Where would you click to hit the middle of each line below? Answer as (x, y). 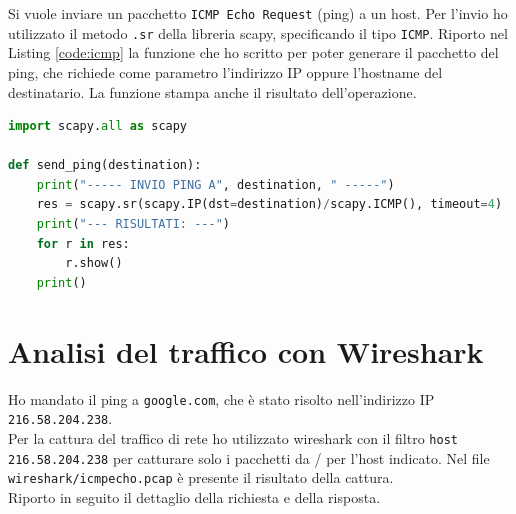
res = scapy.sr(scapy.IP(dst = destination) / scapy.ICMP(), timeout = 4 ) (269, 204)
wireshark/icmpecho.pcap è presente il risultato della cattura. (201, 477)
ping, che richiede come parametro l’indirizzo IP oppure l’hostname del (225, 71)
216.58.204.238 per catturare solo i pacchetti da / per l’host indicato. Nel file (249, 457)
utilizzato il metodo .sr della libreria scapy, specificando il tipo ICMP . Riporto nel (258, 32)
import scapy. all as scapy (98, 126)
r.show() (94, 263)
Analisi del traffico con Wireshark (246, 350)
